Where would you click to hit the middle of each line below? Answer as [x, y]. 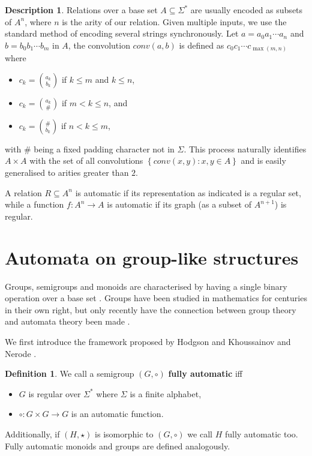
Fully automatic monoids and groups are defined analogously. [118, 445]
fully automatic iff [205, 373]
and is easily [263, 160]
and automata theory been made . [67, 321]
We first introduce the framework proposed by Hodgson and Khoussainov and [148, 341]
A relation [23, 192]
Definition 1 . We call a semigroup [70, 373]
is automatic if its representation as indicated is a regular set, [188, 192]
